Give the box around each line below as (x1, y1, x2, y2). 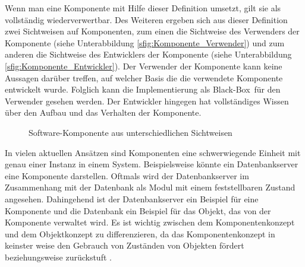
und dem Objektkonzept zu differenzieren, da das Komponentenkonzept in (5, 227, 275, 240)
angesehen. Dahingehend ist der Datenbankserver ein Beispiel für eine (5, 192, 259, 205)
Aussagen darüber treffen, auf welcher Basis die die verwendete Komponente (5, 71, 283, 84)
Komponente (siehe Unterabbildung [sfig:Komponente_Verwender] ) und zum (5, 36, 285, 49)
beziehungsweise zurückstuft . (5, 250, 112, 263)
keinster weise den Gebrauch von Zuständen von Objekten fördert (5, 239, 244, 252)
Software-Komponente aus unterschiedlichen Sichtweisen (29, 126, 232, 138)
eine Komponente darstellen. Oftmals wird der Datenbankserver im (5, 169, 249, 182)
